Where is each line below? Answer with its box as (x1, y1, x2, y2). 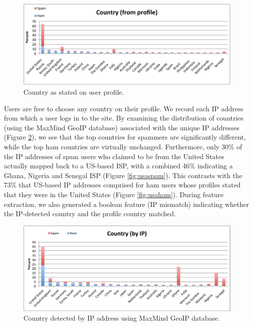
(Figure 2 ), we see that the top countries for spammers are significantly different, (4, 132, 246, 142)
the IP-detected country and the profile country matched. (4, 208, 176, 219)
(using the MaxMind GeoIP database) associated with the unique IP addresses (4, 122, 240, 132)
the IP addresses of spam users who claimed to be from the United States (4, 151, 224, 161)
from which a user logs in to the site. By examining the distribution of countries (4, 113, 244, 123)
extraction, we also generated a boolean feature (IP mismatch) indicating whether (4, 199, 249, 209)
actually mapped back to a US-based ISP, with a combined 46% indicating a (4, 161, 233, 171)
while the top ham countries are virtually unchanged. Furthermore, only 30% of (4, 142, 242, 152)
